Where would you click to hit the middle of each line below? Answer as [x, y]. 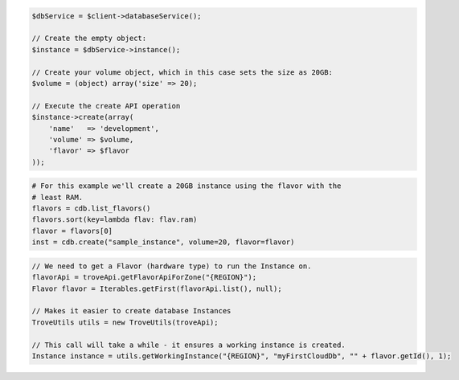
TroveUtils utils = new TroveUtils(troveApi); [125, 322]
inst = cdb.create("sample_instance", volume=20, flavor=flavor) [163, 242]
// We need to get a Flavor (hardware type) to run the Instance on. [172, 266]
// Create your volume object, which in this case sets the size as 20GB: [182, 72]
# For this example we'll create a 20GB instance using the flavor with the [186, 186]
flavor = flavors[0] [72, 231]
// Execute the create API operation [106, 106]
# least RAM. [57, 197]
